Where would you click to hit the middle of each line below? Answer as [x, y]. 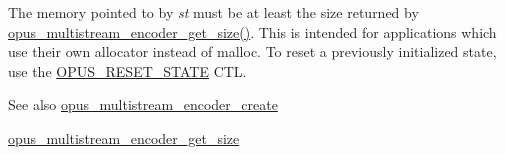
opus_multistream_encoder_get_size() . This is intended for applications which [252, 31]
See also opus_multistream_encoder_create [143, 104]
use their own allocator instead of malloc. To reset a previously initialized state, [252, 51]
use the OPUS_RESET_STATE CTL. [127, 70]
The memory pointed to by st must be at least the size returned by [213, 12]
